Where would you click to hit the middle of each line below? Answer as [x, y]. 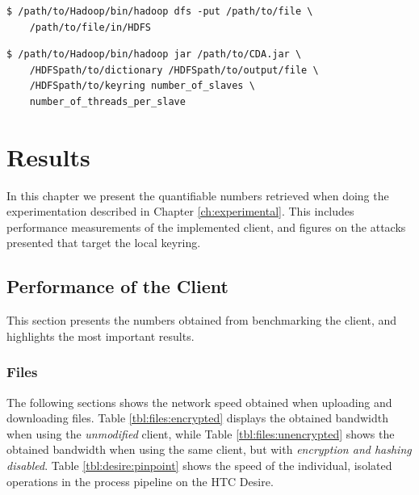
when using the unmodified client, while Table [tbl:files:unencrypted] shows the [201, 433]
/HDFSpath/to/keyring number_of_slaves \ [142, 86]
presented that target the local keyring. [104, 243]
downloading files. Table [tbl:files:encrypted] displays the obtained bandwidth [197, 418]
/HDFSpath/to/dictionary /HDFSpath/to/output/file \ [174, 70]
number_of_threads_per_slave [107, 101]
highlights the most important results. [101, 336]
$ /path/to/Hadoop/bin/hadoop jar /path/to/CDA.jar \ [154, 55]
